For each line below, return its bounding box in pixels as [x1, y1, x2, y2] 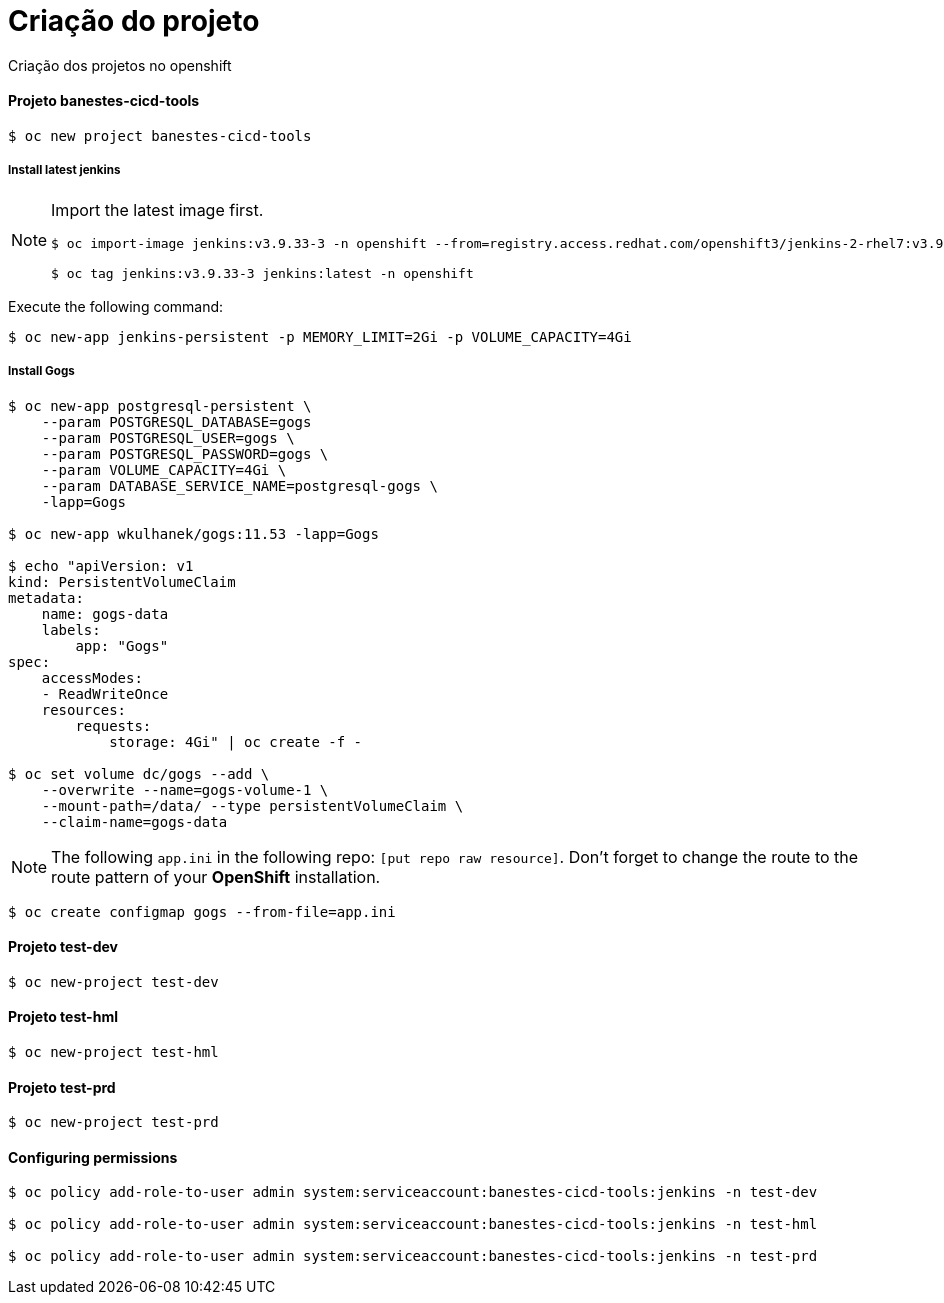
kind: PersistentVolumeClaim [8, 573, 236, 590]
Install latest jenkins [8, 163, 121, 178]
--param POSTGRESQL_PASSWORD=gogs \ [41, 445, 329, 462]
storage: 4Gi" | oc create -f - [109, 733, 363, 750]
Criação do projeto [8, 4, 260, 38]
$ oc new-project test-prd [8, 1114, 219, 1131]
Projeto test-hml [8, 1008, 118, 1026]
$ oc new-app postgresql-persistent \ [8, 397, 312, 414]
